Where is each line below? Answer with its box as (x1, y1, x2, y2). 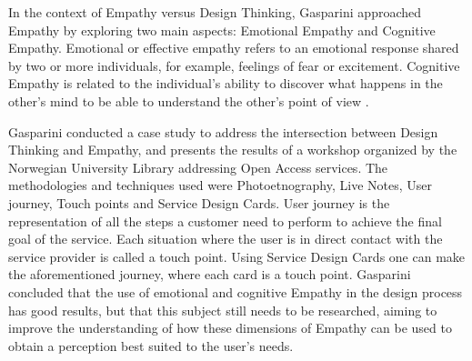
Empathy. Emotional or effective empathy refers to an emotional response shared (8, 38, 459, 57)
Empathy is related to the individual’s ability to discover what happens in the (8, 74, 443, 93)
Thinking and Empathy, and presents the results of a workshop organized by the (8, 140, 457, 159)
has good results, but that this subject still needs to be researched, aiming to (8, 300, 437, 319)
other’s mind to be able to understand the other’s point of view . (8, 91, 369, 110)
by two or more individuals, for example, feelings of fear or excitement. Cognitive (8, 55, 460, 75)
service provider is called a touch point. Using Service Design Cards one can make (8, 246, 466, 266)
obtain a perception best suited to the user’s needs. (8, 336, 294, 355)
